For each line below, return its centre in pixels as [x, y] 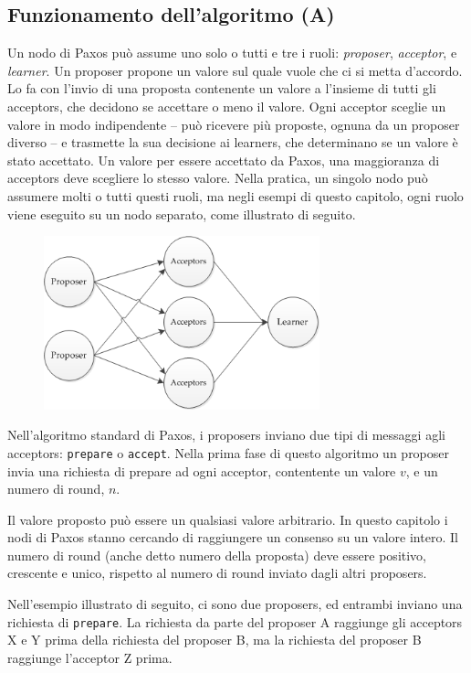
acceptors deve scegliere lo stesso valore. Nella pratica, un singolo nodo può [218, 178]
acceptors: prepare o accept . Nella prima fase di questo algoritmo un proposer [229, 452]
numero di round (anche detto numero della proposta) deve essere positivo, [217, 555]
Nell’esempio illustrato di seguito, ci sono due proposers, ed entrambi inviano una [235, 604]
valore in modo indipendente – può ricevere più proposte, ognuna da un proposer [234, 124]
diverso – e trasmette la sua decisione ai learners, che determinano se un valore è [233, 142]
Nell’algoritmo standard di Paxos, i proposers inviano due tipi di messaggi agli [226, 435]
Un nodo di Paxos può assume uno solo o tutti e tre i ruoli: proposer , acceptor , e [232, 53]
